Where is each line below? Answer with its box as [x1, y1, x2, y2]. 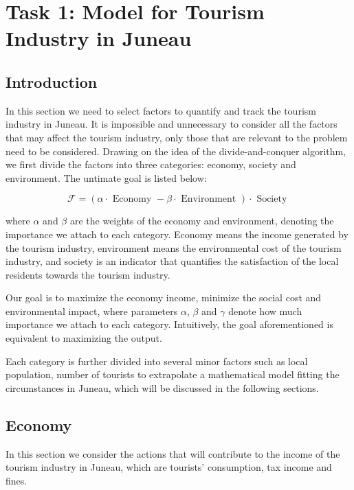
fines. [5, 473, 27, 487]
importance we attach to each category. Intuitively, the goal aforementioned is [5, 317, 333, 331]
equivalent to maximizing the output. [5, 331, 162, 345]
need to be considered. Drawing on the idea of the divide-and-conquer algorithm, [5, 143, 346, 158]
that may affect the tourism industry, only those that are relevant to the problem [5, 130, 348, 144]
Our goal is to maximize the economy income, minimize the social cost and [5, 290, 322, 305]
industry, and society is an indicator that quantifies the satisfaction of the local [5, 254, 339, 268]
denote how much [228, 303, 302, 318]
